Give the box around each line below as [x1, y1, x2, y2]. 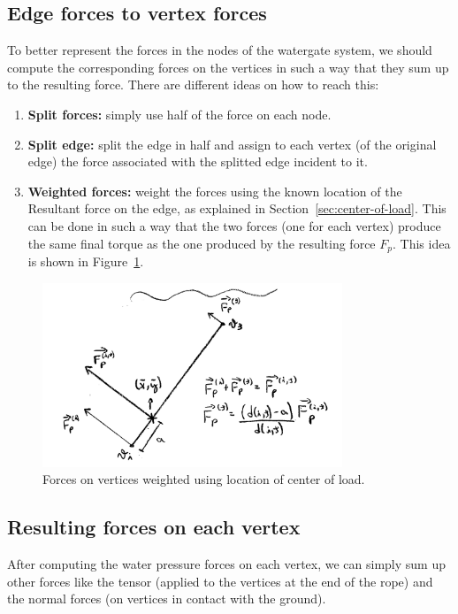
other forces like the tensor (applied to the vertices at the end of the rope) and [7, 572, 433, 590]
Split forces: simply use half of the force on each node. [27, 104, 332, 123]
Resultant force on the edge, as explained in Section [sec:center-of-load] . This [27, 199, 447, 218]
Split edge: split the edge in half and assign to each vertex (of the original [27, 134, 437, 153]
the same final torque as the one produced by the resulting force [27, 234, 376, 252]
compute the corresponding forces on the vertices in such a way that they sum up [7, 58, 449, 76]
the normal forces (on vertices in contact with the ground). [7, 589, 326, 608]
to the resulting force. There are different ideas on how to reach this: [7, 75, 379, 94]
